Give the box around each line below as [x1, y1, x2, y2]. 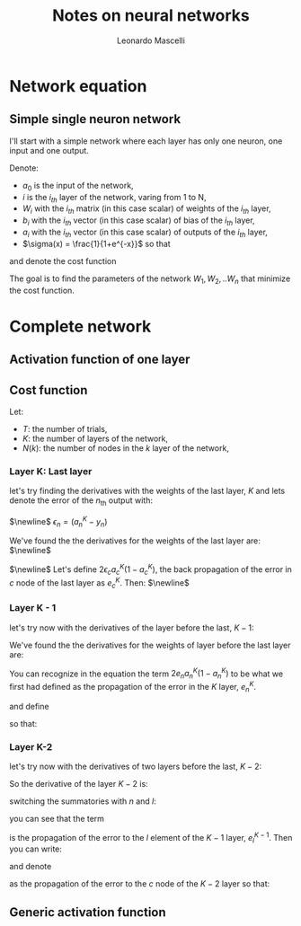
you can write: [9, 843, 63, 854]
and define [9, 701, 49, 711]
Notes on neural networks [52, 5, 250, 26]
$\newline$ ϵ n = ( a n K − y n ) [9, 515, 108, 529]
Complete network [9, 316, 152, 337]
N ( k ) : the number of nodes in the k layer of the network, [22, 442, 229, 454]
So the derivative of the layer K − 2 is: [9, 778, 148, 789]
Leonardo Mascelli [116, 35, 186, 46]
